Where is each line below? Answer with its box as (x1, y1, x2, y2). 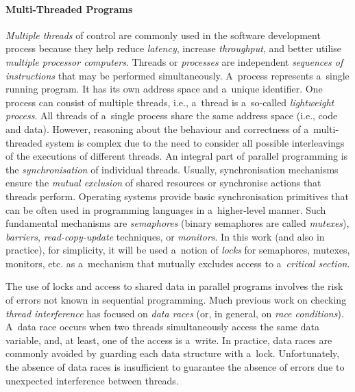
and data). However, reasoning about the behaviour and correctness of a (5, 121, 309, 136)
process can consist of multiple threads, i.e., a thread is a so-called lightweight (5, 95, 334, 109)
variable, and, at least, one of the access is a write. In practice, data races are (5, 332, 332, 347)
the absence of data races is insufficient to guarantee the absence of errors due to (5, 360, 345, 374)
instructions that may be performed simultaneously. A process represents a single (5, 68, 350, 82)
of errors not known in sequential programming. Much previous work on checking (5, 293, 347, 307)
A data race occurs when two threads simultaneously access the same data (5, 319, 319, 334)
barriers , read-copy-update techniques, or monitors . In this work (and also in (5, 229, 325, 243)
